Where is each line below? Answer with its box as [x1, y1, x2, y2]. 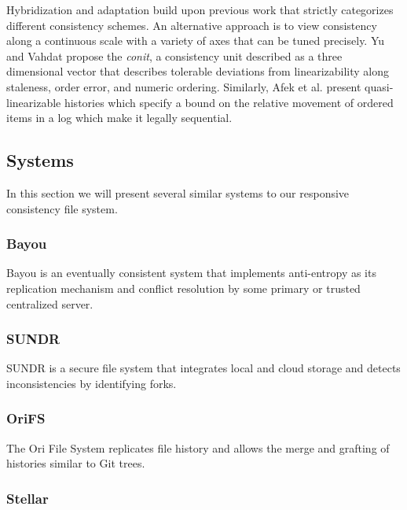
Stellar [6, 488, 49, 508]
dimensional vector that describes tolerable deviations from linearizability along [6, 63, 390, 79]
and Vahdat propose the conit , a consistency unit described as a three [6, 47, 343, 64]
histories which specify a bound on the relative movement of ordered [64, 94, 394, 110]
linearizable [6, 94, 61, 110]
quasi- [365, 78, 394, 94]
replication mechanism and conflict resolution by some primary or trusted [6, 279, 361, 296]
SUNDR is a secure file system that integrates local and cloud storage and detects [6, 360, 401, 376]
